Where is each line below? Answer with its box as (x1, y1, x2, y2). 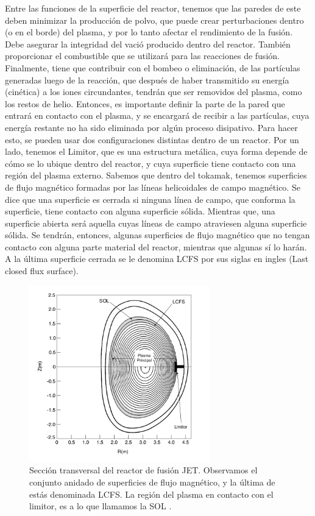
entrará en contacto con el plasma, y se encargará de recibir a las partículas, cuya (5, 109, 310, 122)
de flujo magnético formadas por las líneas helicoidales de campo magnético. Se (5, 180, 300, 193)
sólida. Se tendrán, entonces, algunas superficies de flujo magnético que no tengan (5, 228, 310, 241)
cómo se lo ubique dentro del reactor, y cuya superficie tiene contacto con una (5, 157, 296, 169)
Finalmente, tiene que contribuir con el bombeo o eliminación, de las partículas (5, 61, 300, 74)
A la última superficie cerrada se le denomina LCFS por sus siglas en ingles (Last (5, 252, 309, 265)
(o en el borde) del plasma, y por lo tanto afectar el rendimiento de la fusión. (5, 26, 293, 38)
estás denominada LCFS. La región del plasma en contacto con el (29, 487, 274, 500)
